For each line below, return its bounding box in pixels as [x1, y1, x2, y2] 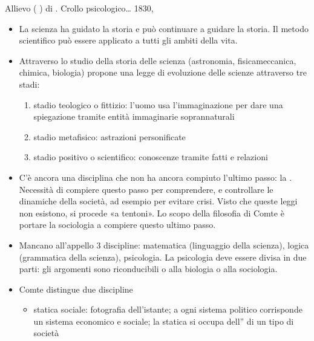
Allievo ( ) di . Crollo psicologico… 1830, [5, 2, 154, 14]
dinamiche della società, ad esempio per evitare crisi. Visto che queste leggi [19, 195, 298, 207]
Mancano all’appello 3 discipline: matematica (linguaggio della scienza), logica [19, 238, 309, 251]
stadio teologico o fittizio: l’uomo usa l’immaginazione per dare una [33, 98, 283, 111]
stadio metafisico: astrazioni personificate [33, 130, 186, 143]
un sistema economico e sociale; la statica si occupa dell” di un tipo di [33, 314, 294, 327]
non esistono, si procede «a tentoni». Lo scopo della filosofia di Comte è [19, 206, 284, 219]
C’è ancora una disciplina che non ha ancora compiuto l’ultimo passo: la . [19, 170, 292, 183]
